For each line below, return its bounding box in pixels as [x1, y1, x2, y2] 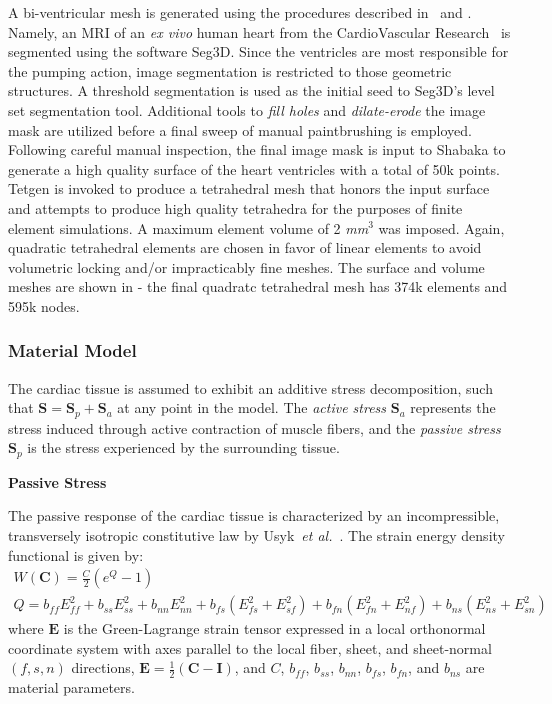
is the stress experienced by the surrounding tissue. [27, 437, 340, 458]
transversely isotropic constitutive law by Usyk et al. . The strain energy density [8, 525, 505, 545]
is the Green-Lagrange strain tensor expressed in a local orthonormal [63, 618, 486, 639]
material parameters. [8, 677, 135, 698]
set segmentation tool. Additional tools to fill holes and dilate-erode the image [8, 99, 486, 120]
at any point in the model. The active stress [117, 397, 387, 418]
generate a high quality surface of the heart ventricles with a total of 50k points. [8, 158, 500, 179]
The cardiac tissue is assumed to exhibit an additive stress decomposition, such [8, 377, 493, 398]
